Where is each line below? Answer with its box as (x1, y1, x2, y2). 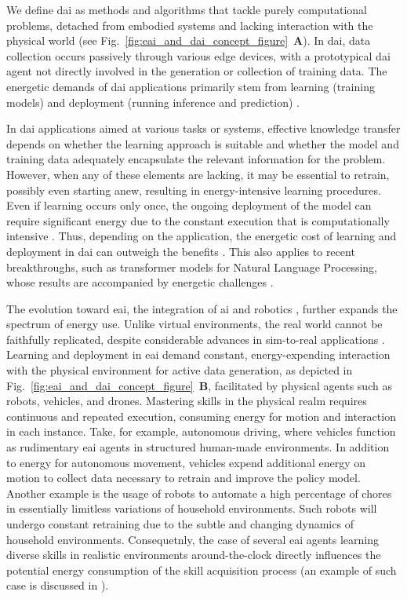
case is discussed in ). (6, 577, 109, 594)
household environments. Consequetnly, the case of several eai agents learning (6, 531, 380, 547)
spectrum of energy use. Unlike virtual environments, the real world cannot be (6, 316, 383, 332)
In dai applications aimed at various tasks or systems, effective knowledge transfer (6, 120, 401, 137)
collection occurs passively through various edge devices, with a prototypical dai (6, 47, 391, 64)
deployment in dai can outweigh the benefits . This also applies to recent (6, 243, 355, 259)
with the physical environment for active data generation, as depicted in (6, 362, 353, 378)
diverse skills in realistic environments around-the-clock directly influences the (6, 546, 381, 563)
